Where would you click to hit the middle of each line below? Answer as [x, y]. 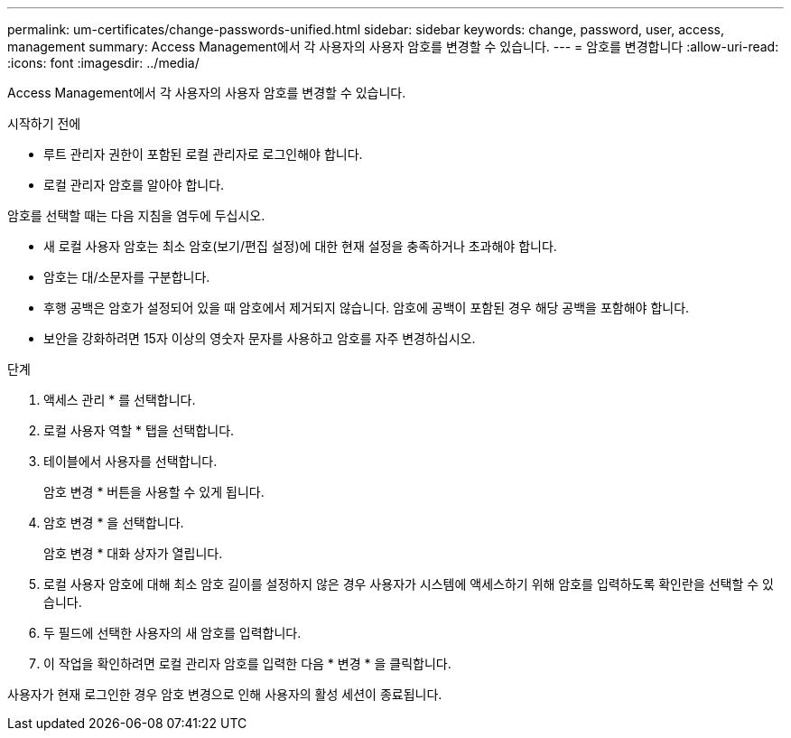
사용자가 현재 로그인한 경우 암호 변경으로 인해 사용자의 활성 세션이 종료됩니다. [225, 694]
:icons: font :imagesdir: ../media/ [103, 63]
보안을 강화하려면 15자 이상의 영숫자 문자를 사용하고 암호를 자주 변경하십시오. [260, 338]
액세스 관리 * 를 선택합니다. [120, 400]
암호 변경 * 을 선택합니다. [114, 523]
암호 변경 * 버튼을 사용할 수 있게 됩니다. [154, 492]
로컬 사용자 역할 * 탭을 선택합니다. [139, 430]
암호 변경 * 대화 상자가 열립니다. [133, 553]
